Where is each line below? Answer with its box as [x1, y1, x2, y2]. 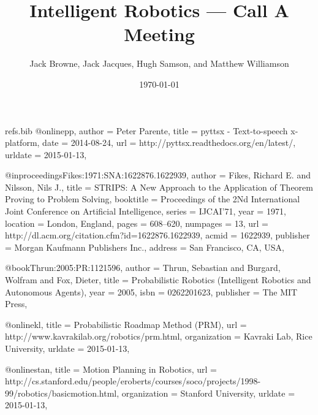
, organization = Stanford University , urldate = [116, 386, 295, 399]
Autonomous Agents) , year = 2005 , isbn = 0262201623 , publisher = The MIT [5, 285, 298, 298]
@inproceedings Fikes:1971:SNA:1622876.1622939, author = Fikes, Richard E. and [5, 169, 311, 181]
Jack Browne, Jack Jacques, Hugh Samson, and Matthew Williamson [29, 57, 289, 70]
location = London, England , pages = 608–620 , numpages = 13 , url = [5, 216, 268, 229]
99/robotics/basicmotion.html [5, 386, 117, 399]
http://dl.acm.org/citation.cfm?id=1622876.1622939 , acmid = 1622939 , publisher [5, 229, 310, 242]
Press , [5, 297, 28, 310]
